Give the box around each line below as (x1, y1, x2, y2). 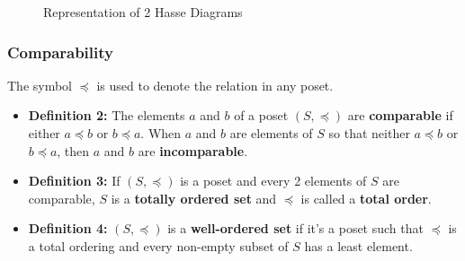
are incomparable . (138, 141, 248, 160)
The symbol (7, 75, 73, 94)
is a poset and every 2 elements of (180, 171, 367, 190)
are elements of (229, 124, 313, 142)
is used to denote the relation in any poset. (96, 75, 334, 94)
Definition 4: (28, 219, 108, 238)
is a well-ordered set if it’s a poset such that (167, 219, 424, 238)
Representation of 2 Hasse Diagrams (43, 3, 243, 21)
